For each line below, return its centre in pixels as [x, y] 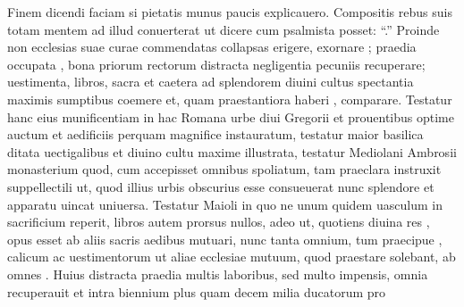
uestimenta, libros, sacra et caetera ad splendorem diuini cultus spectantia [211, 82]
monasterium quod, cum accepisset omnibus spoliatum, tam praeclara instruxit [224, 169]
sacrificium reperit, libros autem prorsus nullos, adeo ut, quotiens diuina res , [219, 222]
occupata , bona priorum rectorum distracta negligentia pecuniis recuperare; [216, 64]
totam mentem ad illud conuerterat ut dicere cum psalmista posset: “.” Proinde [224, 29]
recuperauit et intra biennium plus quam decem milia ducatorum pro [197, 291]
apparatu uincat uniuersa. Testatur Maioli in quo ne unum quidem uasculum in [225, 204]
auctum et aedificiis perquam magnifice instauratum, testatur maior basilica [215, 134]
